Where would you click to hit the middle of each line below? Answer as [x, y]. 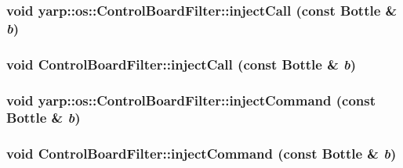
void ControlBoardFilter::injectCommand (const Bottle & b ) [201, 154]
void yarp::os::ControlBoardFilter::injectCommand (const [191, 100]
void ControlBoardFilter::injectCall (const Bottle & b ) [182, 64]
